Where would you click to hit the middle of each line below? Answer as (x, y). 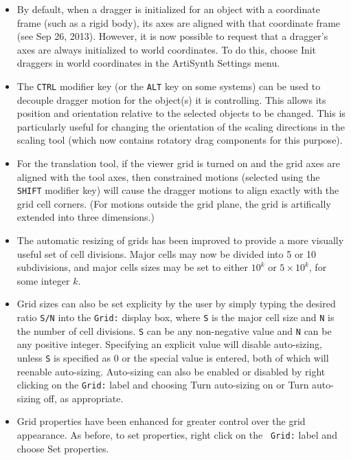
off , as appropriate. (83, 398)
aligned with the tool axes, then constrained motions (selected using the (168, 176)
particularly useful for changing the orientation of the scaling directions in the (181, 126)
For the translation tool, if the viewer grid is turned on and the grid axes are (178, 163)
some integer (43, 280)
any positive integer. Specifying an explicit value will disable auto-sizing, (169, 344)
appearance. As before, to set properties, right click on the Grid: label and (177, 435)
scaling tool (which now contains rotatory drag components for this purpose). (180, 140)
